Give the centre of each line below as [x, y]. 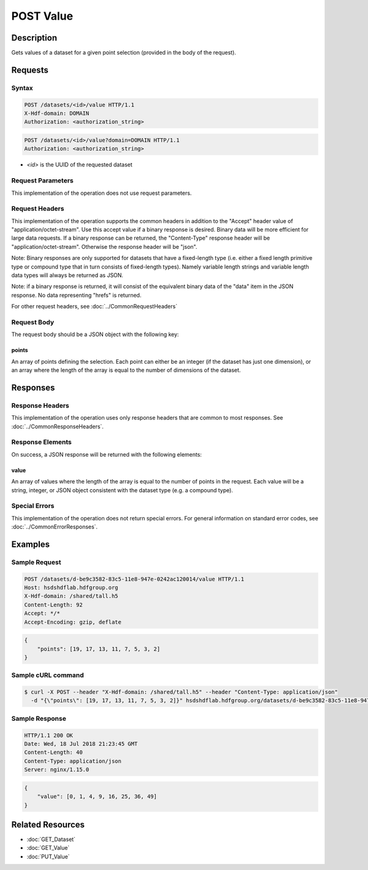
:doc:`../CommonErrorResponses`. [55, 527]
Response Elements [41, 442]
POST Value [42, 16]
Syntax [22, 88]
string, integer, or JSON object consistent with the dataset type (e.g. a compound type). [122, 490]
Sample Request [36, 562]
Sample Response [39, 718]
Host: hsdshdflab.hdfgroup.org [71, 588]
